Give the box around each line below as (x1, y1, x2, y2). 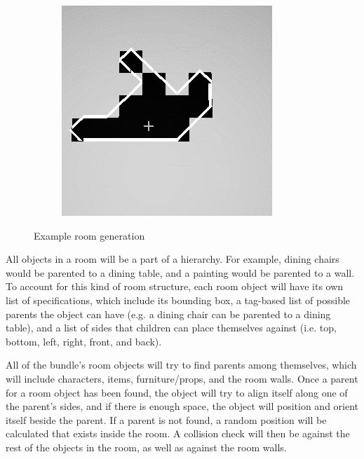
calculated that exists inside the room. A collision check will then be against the (6, 426, 350, 441)
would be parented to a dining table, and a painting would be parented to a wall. (6, 265, 355, 280)
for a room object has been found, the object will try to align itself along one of (6, 385, 348, 399)
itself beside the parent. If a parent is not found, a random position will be (6, 412, 327, 427)
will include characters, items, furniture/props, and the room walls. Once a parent (6, 371, 358, 385)
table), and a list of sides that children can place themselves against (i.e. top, (6, 320, 337, 335)
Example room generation (34, 228, 145, 242)
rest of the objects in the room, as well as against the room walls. (6, 439, 287, 454)
